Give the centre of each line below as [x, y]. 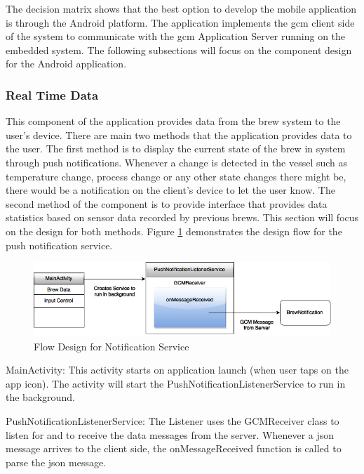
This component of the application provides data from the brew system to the [173, 121]
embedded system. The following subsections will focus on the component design [179, 50]
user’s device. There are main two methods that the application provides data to [179, 134]
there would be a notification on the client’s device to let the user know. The [170, 190]
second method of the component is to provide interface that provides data [167, 203]
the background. [40, 397]
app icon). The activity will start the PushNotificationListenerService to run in [176, 383]
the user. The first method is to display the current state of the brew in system [176, 149]
